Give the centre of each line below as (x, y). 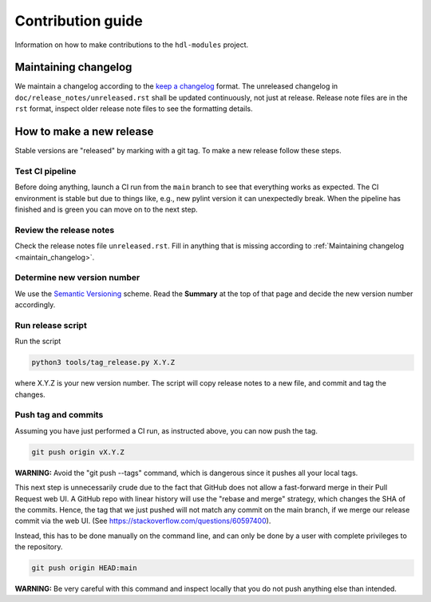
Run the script (38, 341)
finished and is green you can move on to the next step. (107, 210)
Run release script (51, 325)
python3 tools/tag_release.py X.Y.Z (103, 362)
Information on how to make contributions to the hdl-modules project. (132, 45)
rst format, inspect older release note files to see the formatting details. (134, 109)
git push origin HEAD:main (84, 568)
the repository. (39, 547)
